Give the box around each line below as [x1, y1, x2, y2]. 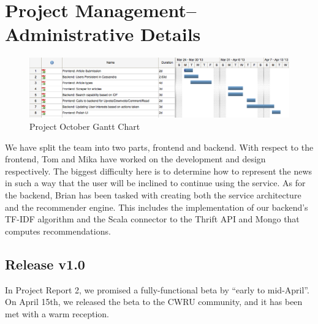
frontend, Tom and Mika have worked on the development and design [5, 153, 266, 165]
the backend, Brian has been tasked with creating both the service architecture [5, 189, 301, 201]
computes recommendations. [5, 224, 111, 237]
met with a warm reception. [5, 307, 110, 320]
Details [140, 21, 201, 47]
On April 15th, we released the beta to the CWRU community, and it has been [5, 295, 303, 308]
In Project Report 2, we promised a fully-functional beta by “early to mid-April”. [5, 283, 309, 296]
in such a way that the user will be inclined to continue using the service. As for [5, 176, 306, 189]
